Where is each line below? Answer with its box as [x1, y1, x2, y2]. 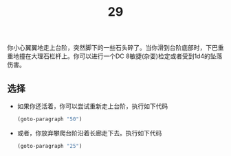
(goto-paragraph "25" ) [16, 142, 82, 149]
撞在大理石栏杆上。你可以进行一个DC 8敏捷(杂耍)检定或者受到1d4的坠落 [19, 52, 223, 60]
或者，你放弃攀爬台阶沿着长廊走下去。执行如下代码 [16, 129, 162, 137]
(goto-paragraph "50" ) [16, 116, 82, 122]
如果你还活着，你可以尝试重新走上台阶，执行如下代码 [16, 102, 168, 110]
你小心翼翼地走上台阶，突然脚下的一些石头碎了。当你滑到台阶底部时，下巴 [7, 44, 218, 52]
